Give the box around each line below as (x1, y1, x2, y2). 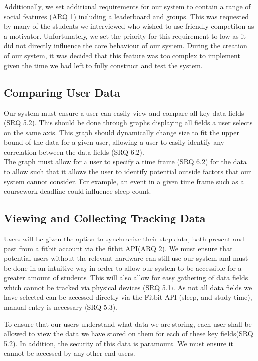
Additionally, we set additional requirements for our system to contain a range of (4, 1, 251, 11)
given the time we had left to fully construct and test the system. (4, 60, 203, 70)
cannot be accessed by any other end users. (4, 348, 135, 358)
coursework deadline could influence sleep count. (4, 186, 151, 196)
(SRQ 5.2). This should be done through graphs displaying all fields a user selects (4, 117, 253, 127)
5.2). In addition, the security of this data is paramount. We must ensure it (4, 338, 233, 348)
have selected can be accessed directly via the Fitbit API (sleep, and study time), (4, 292, 252, 302)
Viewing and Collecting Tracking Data (4, 210, 206, 226)
